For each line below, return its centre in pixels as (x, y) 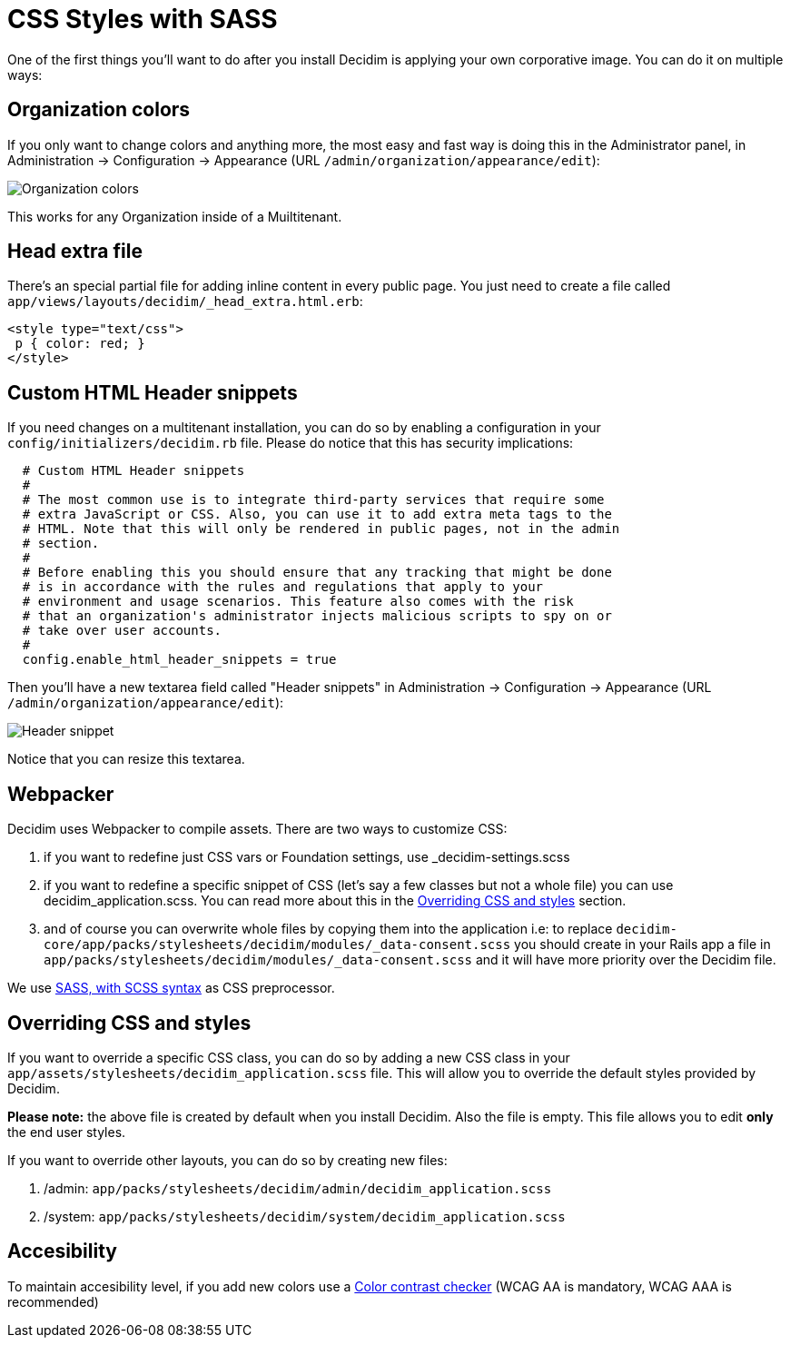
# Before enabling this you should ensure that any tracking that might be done (317, 573)
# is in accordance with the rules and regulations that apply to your (283, 587)
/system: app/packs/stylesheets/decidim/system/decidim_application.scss (305, 1216)
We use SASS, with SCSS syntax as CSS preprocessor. (171, 988)
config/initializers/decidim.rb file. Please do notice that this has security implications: (291, 443)
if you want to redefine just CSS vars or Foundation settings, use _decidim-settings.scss (307, 857)
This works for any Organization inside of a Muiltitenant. (175, 216)
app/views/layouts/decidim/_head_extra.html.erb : (185, 302)
